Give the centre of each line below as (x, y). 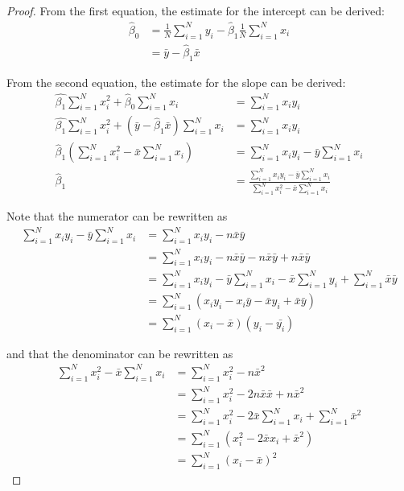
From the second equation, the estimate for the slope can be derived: (176, 82)
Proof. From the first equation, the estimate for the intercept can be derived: (196, 10)
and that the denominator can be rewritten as (120, 353)
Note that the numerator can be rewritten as (117, 216)
